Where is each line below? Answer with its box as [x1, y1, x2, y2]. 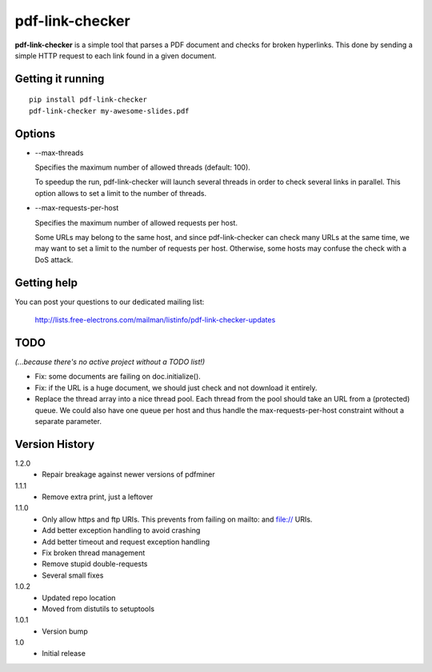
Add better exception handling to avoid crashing [42, 526, 201, 535]
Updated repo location [42, 593, 116, 602]
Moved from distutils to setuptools [42, 604, 155, 614]
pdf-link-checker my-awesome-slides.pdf [29, 106, 190, 115]
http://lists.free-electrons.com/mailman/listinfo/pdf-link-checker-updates [34, 315, 276, 325]
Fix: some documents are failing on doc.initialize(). [34, 372, 202, 382]
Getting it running [14, 72, 105, 86]
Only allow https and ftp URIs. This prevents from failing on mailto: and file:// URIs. [42, 514, 313, 524]
